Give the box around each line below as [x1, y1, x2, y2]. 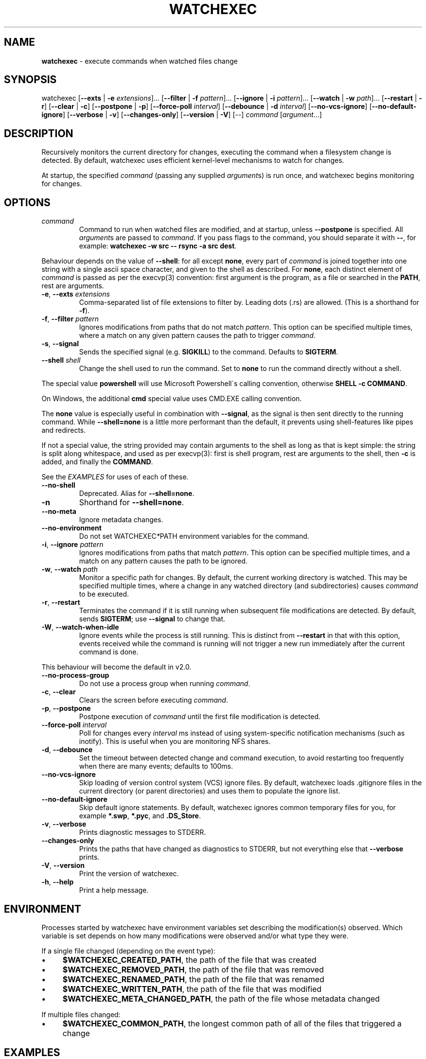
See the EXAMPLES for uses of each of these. [41, 473, 189, 481]
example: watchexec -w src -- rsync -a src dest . [79, 242, 237, 250]
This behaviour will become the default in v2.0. [41, 663, 192, 671]
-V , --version [41, 861, 85, 870]
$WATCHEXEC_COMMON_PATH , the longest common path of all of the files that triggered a [62, 1018, 402, 1028]
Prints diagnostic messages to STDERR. [79, 828, 206, 837]
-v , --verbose [41, 820, 87, 829]
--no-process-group [41, 671, 109, 680]
